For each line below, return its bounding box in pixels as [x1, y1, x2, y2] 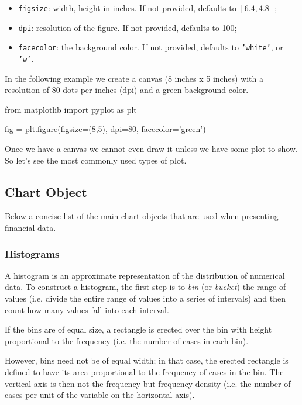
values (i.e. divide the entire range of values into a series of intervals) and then [5, 292, 286, 304]
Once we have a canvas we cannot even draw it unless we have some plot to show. [5, 143, 298, 154]
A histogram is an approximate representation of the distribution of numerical [5, 269, 285, 281]
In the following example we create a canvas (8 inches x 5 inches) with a [5, 72, 263, 84]
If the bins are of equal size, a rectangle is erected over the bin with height [5, 323, 272, 335]
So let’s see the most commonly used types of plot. [5, 154, 187, 166]
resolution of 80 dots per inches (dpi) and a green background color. [5, 84, 249, 96]
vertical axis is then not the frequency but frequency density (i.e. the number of [5, 377, 291, 389]
